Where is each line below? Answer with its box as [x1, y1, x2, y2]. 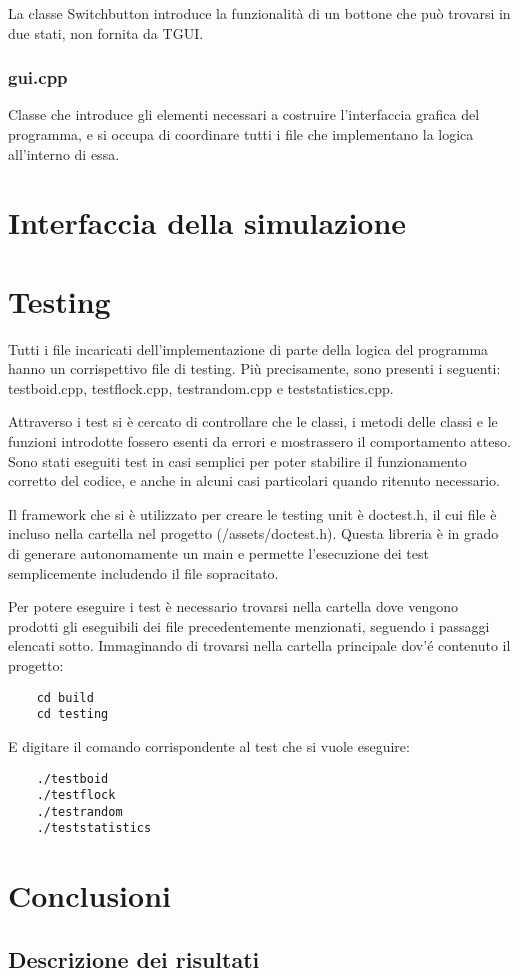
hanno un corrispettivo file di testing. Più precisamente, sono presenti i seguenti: [8, 358, 501, 379]
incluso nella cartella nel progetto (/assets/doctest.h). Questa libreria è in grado [8, 523, 499, 544]
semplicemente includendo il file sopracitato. [8, 562, 279, 583]
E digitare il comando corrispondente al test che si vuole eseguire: [8, 735, 410, 756]
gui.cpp [8, 65, 68, 90]
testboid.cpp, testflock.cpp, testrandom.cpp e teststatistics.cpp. [8, 377, 394, 398]
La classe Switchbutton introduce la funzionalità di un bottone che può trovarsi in [8, 3, 511, 23]
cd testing [36, 707, 109, 722]
